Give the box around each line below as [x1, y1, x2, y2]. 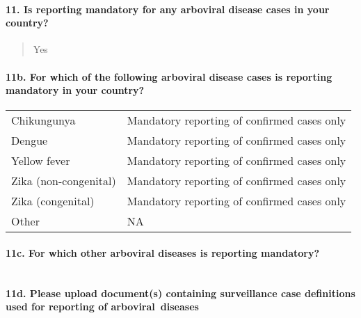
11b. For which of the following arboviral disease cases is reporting [6, 69, 332, 84]
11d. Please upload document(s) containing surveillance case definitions [6, 285, 355, 300]
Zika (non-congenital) [11, 173, 116, 189]
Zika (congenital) [11, 193, 95, 209]
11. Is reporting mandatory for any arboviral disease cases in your [6, 1, 330, 16]
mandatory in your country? [6, 83, 145, 97]
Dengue [11, 132, 48, 149]
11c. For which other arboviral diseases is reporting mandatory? [6, 245, 320, 260]
